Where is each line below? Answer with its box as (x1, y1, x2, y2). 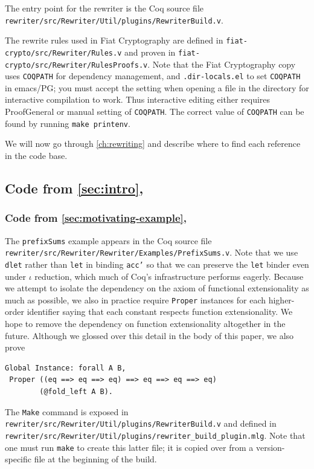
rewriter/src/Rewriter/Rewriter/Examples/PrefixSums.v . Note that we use (5, 246, 298, 259)
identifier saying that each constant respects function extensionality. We (27, 305, 293, 318)
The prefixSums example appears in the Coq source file (5, 234, 212, 247)
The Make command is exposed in (5, 405, 129, 418)
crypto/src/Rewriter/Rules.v (5, 48, 122, 57)
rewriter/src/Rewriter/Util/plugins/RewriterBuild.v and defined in (5, 417, 277, 430)
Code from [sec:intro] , (5, 178, 144, 197)
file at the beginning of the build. (34, 453, 157, 465)
